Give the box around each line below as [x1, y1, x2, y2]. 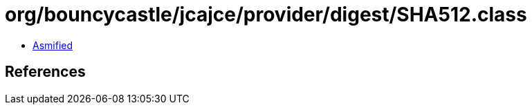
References [5, 63, 86, 81]
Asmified [33, 39, 73, 51]
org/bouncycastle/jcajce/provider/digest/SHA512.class [5, 3, 527, 26]
